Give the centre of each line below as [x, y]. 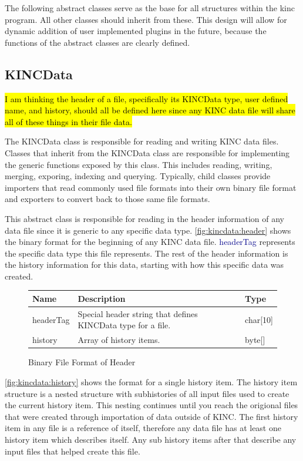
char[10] [259, 319]
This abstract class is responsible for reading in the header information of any [145, 218]
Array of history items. [119, 340]
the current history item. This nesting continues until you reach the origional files [151, 405]
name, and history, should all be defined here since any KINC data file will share [150, 110]
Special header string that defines [138, 313]
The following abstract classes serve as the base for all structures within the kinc [150, 8]
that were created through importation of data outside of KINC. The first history [151, 416]
